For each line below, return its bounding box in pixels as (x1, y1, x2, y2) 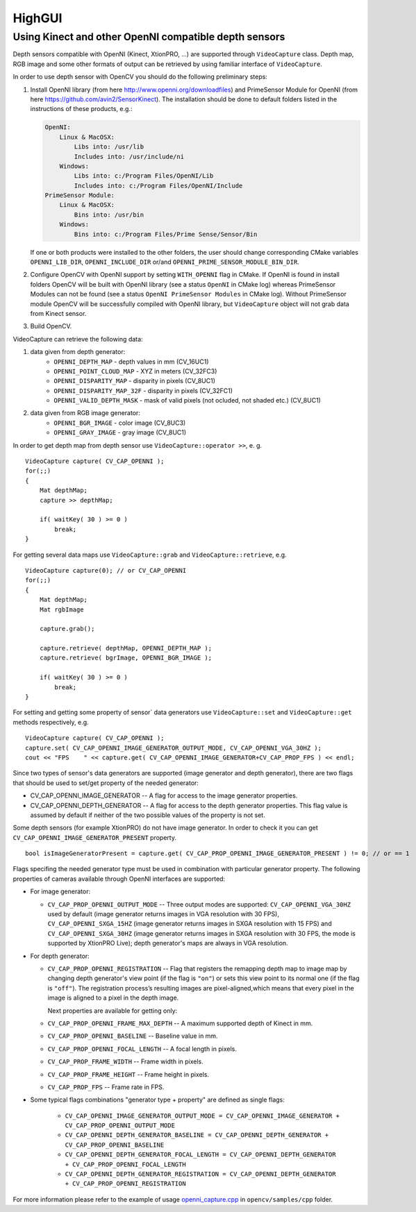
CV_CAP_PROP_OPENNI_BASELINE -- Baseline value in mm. (47, 1032, 218, 1041)
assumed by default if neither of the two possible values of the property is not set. (30, 811, 265, 819)
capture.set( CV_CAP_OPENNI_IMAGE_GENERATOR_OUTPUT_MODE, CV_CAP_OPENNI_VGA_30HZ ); (25, 743, 322, 752)
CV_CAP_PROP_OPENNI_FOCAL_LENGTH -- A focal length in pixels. (47, 1045, 238, 1053)
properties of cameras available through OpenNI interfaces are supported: (13, 875, 226, 883)
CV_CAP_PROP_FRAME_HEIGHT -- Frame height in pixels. (47, 1070, 210, 1079)
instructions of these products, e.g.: (30, 105, 133, 113)
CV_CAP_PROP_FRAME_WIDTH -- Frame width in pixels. (47, 1057, 204, 1066)
